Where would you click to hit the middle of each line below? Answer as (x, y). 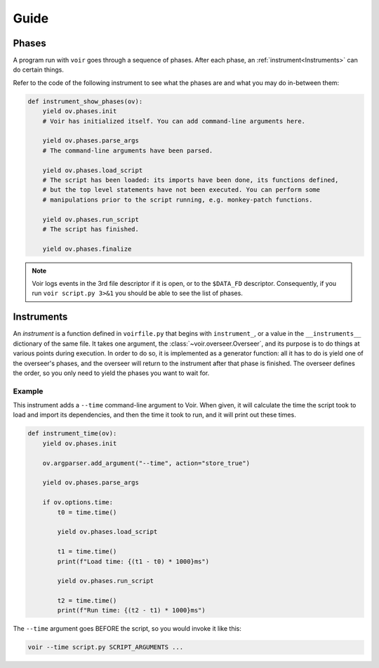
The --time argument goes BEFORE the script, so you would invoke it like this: (127, 629)
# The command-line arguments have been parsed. (128, 150)
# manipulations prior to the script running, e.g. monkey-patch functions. (178, 199)
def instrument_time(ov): (72, 433)
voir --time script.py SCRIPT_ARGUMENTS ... (106, 647)
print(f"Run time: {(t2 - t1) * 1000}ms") (132, 610)
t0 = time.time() (87, 512)
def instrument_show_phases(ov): (85, 101)
